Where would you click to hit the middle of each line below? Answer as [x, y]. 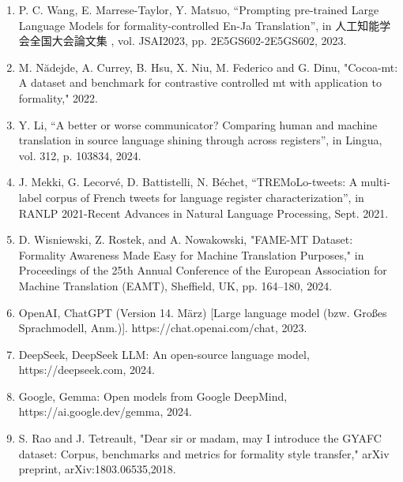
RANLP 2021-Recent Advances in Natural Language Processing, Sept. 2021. [203, 213]
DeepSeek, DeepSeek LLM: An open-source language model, [164, 354]
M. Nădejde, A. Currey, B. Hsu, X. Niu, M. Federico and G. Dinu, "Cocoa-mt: [208, 67]
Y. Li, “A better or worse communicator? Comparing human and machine [198, 124]
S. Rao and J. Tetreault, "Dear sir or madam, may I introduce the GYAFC [200, 438]
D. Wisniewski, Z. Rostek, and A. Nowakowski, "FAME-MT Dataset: [186, 239]
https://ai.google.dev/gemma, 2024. [105, 411]
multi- [375, 182]
